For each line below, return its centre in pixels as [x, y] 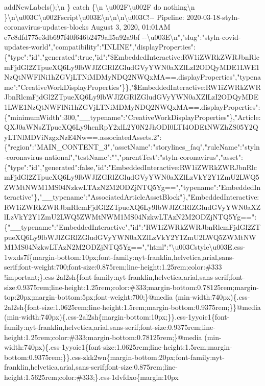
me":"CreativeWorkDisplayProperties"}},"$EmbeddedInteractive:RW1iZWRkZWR [132, 87]
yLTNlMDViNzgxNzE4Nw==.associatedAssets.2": [83, 137]
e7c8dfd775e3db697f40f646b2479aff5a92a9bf [72, 37]
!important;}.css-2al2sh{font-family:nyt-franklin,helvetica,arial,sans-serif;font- [125, 277]
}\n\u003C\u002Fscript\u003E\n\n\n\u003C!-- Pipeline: [94, 17]
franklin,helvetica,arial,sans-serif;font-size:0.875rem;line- [91, 367]
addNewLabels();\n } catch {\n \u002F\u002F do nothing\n [100, 7]
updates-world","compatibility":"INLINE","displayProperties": [100, 47]
